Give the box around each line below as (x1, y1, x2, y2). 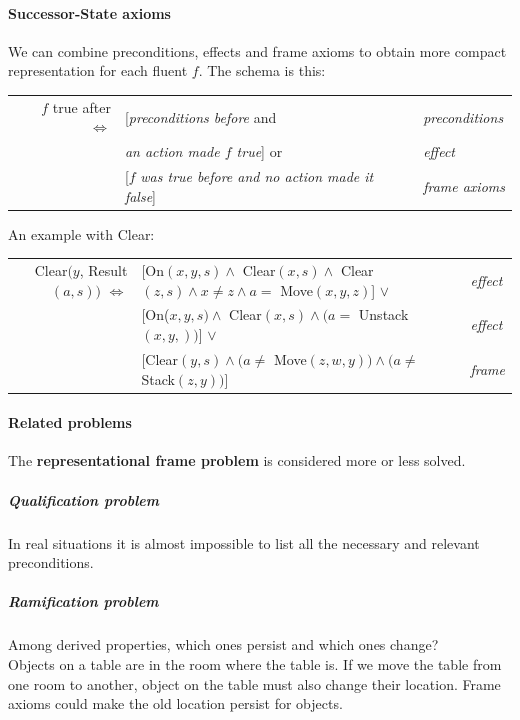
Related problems (8, 412, 132, 433)
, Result (79, 260, 128, 281)
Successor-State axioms (8, 2, 171, 23)
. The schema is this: (198, 60, 326, 81)
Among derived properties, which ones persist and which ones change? (8, 634, 439, 655)
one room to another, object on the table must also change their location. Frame (8, 673, 501, 694)
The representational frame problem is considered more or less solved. (8, 450, 466, 471)
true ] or (236, 141, 283, 162)
